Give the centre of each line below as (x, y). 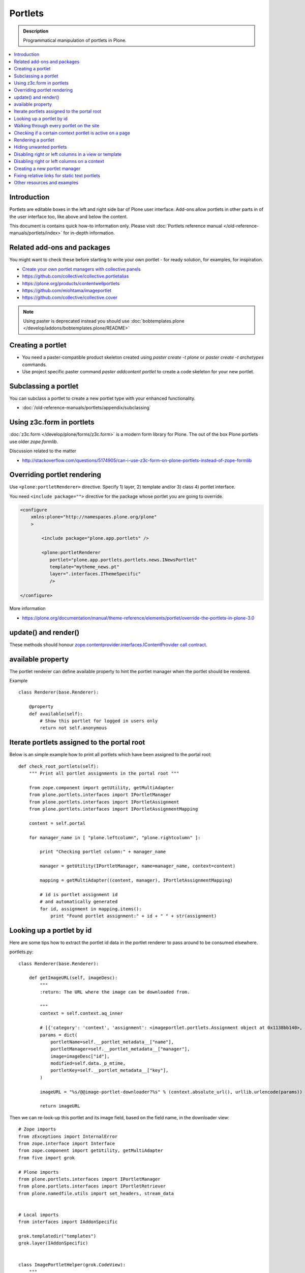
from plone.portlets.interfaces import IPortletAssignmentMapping (113, 809)
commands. (35, 365)
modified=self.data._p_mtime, (88, 1063)
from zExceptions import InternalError (68, 1136)
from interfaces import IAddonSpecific (68, 1222)
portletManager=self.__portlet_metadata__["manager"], (120, 1049)
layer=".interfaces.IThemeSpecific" (95, 574)
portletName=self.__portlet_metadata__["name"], (112, 1042)
